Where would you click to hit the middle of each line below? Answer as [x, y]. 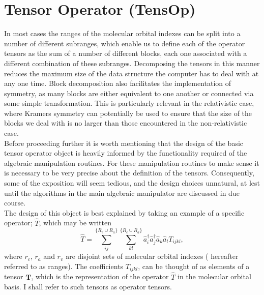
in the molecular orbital [214, 276]
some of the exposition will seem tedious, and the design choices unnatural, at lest [132, 183]
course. [15, 203]
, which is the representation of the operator [100, 276]
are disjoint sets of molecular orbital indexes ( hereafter [152, 256]
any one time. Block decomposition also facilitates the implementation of [118, 83]
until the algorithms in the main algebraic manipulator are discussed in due [122, 193]
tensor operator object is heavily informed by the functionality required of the [126, 153]
